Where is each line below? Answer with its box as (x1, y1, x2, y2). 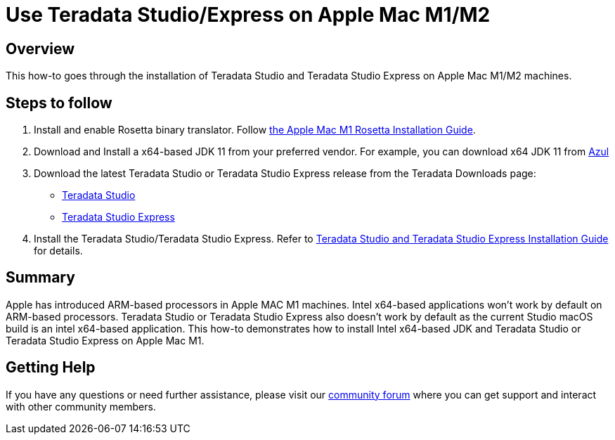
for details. (34, 245, 83, 257)
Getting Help (6, 358, 96, 377)
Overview (6, 39, 75, 58)
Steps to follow (6, 93, 112, 112)
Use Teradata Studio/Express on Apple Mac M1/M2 (6, 3, 491, 27)
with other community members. (6, 400, 156, 413)
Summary (6, 268, 75, 287)
